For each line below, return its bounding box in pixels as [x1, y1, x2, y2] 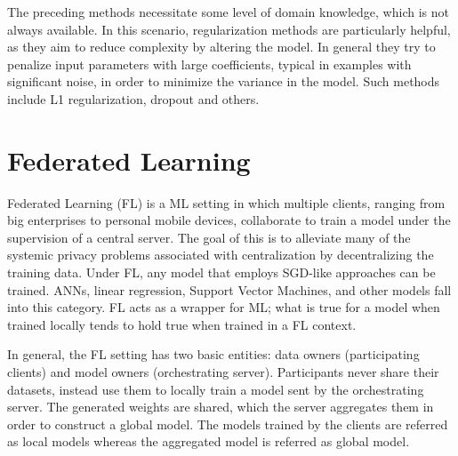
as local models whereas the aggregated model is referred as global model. [7, 432, 410, 451]
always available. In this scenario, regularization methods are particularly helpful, [7, 20, 451, 38]
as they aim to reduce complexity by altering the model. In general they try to [7, 37, 436, 56]
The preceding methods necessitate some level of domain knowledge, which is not [7, 3, 449, 20]
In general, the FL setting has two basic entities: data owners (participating [7, 345, 420, 364]
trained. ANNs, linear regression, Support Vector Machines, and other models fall [7, 280, 452, 299]
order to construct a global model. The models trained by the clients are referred [7, 414, 448, 433]
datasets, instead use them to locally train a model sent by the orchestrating [7, 380, 424, 398]
